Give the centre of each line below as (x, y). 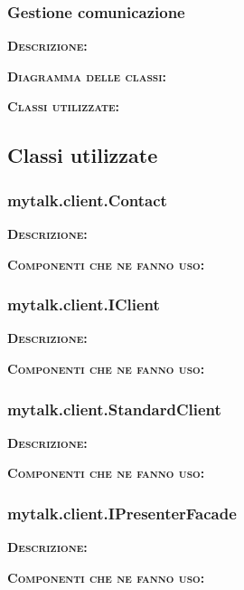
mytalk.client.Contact (87, 200)
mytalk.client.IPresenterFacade (122, 513)
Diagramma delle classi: (87, 76)
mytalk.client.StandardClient (114, 409)
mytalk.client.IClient (84, 305)
